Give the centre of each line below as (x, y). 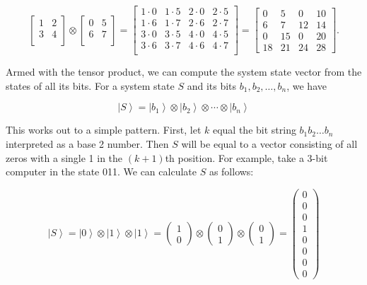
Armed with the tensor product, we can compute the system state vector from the (184, 72)
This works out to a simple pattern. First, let (104, 130)
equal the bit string (254, 130)
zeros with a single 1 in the (64, 157)
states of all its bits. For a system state (90, 85)
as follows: (231, 171)
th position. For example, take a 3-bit (246, 157)
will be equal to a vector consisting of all (269, 143)
